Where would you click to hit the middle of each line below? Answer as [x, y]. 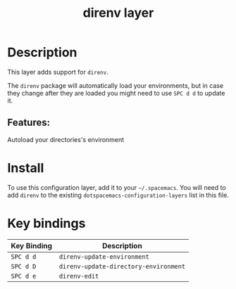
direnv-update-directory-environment [122, 266]
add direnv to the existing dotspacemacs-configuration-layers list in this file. [118, 195]
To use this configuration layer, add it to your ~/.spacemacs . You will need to [117, 187]
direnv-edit [79, 276]
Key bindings [46, 223]
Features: [29, 123]
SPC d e [24, 276]
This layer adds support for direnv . [58, 72]
